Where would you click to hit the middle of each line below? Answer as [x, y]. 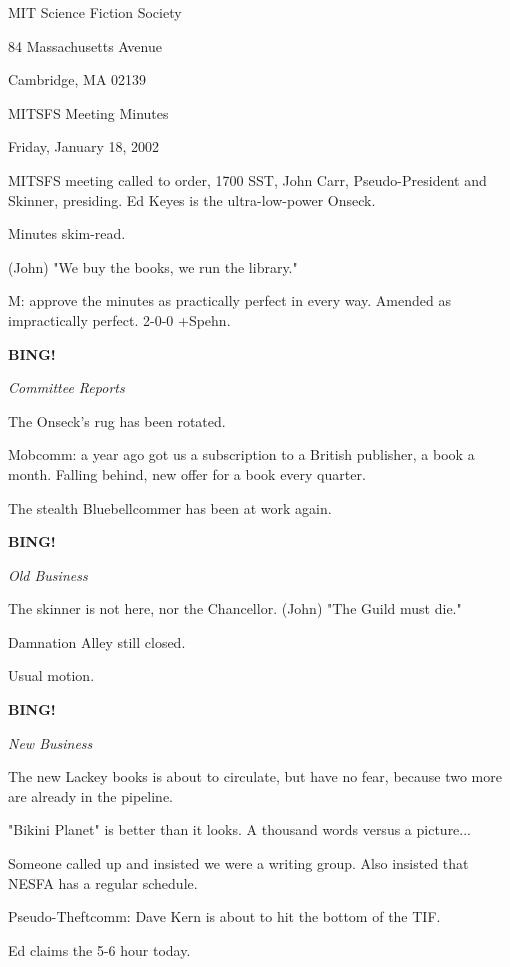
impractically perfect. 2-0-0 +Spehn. [119, 319]
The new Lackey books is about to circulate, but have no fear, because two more [255, 776]
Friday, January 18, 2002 [84, 146]
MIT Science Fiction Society [95, 12]
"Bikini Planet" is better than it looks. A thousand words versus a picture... [240, 829]
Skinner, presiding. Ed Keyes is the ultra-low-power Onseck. [192, 199]
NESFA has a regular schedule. [103, 882]
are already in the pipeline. [90, 795]
